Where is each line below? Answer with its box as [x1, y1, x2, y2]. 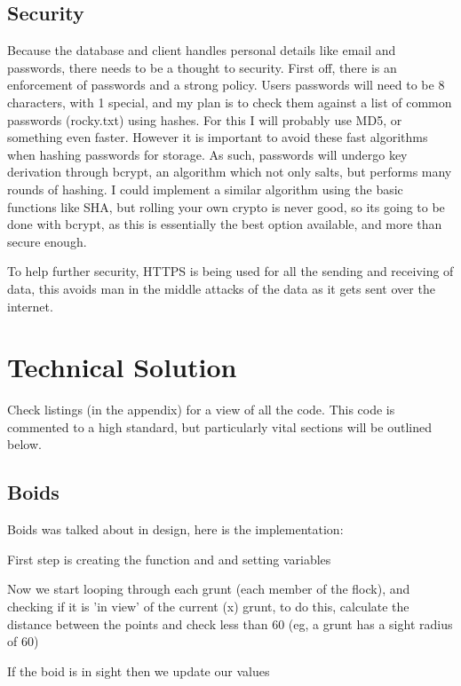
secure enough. [7, 232, 87, 250]
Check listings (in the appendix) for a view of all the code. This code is [7, 400, 395, 419]
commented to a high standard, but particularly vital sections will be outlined [7, 417, 432, 436]
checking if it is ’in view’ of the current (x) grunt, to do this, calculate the [7, 597, 409, 615]
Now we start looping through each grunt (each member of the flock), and [7, 580, 410, 598]
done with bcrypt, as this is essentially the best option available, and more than [7, 215, 442, 233]
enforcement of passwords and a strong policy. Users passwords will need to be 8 [7, 75, 445, 94]
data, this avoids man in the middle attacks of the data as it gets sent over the [7, 279, 435, 297]
